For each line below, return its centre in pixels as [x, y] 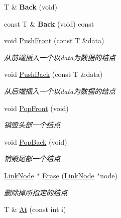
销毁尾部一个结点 [32, 158]
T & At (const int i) [35, 209]
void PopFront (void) [36, 108]
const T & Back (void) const [49, 23]
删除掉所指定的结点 [36, 192]
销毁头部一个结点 [32, 125]
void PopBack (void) [36, 141]
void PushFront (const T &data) [54, 40]
